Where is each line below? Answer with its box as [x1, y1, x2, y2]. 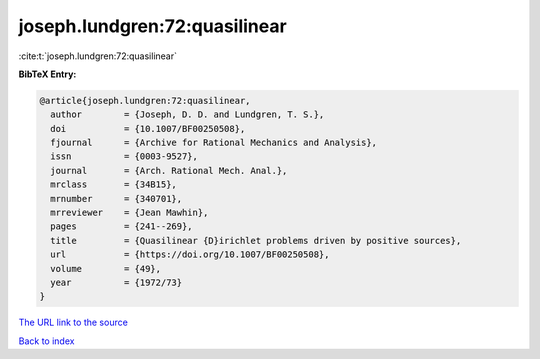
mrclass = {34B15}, [50, 179, 177, 190]
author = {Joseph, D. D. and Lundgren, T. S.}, [50, 109, 325, 120]
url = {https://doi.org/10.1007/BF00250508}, [50, 249, 330, 260]
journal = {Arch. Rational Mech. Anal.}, [50, 165, 288, 176]
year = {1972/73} [50, 277, 183, 288]
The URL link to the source [18, 316, 129, 329]
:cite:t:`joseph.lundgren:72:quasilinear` [18, 50, 178, 62]
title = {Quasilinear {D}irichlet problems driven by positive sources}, [50, 235, 462, 246]
